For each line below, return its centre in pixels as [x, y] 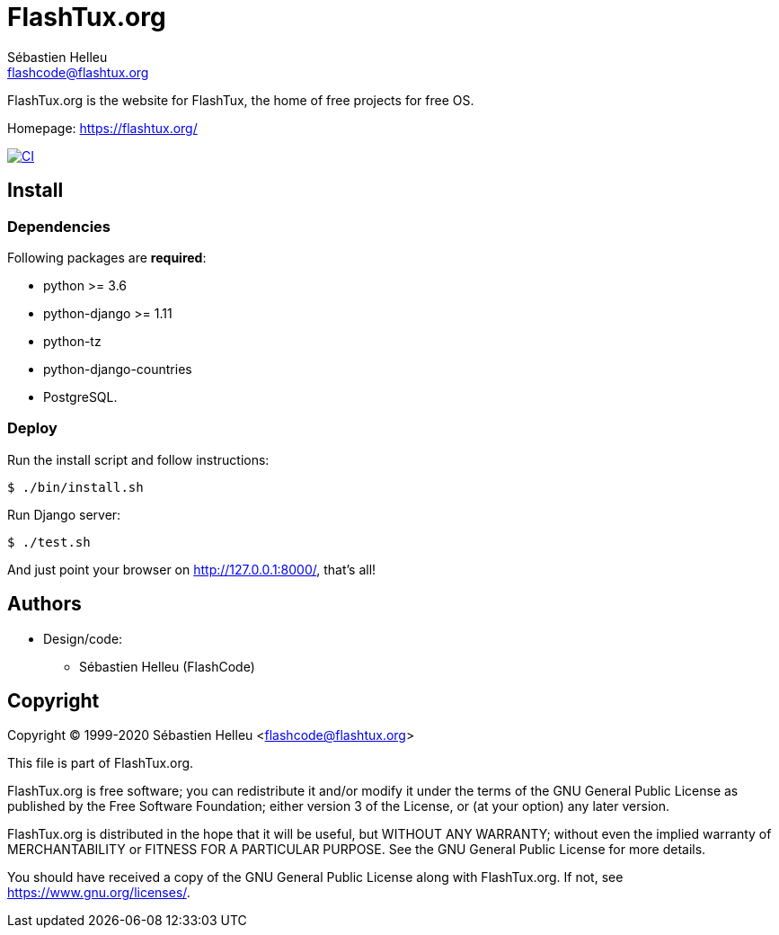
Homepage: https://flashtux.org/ [102, 128]
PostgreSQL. [80, 396]
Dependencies [59, 226]
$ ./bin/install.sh [75, 487]
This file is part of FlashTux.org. [101, 763]
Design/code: [83, 638]
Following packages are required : [107, 257]
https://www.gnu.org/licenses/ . [99, 893]
